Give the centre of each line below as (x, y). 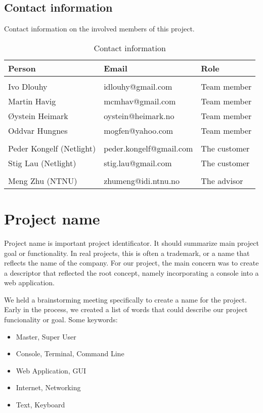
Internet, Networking (48, 387)
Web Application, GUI (51, 370)
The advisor (222, 180)
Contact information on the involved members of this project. (99, 29)
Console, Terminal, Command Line (70, 353)
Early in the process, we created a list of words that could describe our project (126, 309)
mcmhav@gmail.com (140, 101)
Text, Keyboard (40, 405)
